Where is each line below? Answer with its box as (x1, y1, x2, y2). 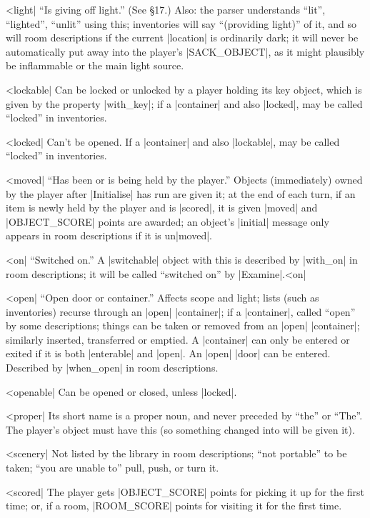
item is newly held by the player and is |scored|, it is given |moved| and (6, 200, 318, 215)
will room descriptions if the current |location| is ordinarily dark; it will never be (6, 30, 359, 45)
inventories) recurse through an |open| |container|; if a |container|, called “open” (6, 304, 356, 319)
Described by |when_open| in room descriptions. (6, 360, 219, 375)
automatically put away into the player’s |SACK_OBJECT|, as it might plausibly (6, 44, 365, 59)
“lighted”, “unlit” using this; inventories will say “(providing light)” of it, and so (6, 16, 356, 31)
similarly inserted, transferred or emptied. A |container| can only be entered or (6, 332, 350, 347)
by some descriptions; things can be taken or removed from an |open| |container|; (6, 318, 360, 333)
